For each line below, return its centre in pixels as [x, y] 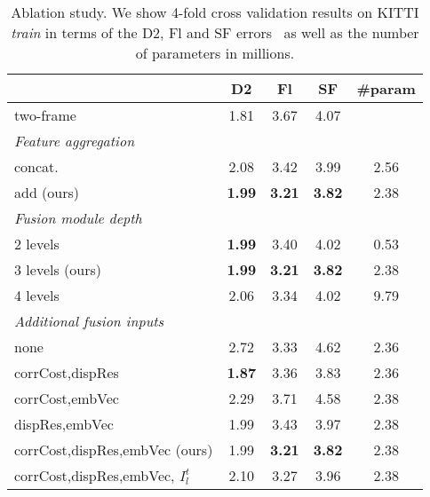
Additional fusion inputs [89, 321]
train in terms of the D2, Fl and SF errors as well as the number [215, 32]
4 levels [37, 295]
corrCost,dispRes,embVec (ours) [114, 450]
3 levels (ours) [58, 269]
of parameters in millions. [215, 53]
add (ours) [47, 192]
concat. [36, 166]
